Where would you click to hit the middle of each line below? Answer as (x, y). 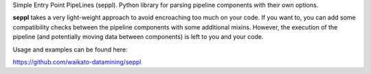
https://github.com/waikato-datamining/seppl (77, 62)
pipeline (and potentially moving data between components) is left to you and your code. (138, 37)
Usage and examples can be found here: (70, 49)
